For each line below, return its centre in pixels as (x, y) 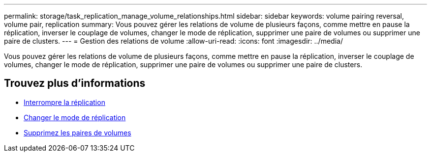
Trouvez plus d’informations (75, 83)
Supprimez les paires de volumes (77, 132)
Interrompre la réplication (64, 102)
